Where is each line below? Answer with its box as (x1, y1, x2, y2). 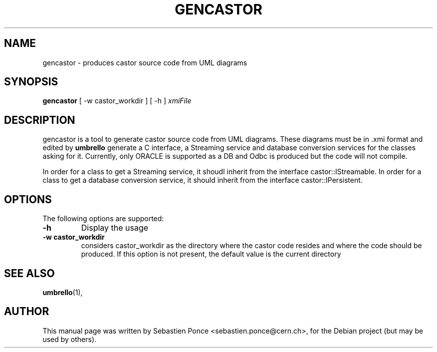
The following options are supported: (42, 214, 164, 223)
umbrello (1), (42, 288, 83, 297)
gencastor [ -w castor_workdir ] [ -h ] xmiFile (42, 96, 192, 105)
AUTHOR (4, 305, 49, 318)
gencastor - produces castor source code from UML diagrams (42, 58, 247, 67)
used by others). (42, 335, 97, 344)
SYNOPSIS (4, 75, 58, 88)
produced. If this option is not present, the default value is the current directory (81, 250, 341, 259)
